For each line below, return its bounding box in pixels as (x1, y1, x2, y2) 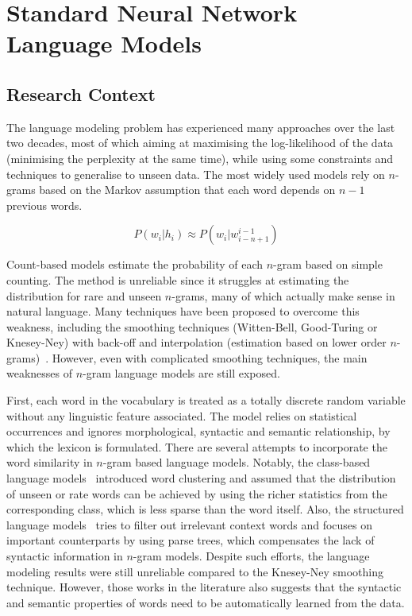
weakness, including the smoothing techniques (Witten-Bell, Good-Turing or (6, 318, 378, 335)
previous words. (6, 196, 83, 213)
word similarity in (6, 454, 93, 471)
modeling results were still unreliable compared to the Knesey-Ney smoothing (6, 563, 383, 579)
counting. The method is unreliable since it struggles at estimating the (6, 271, 349, 288)
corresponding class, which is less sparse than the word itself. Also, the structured (6, 501, 404, 517)
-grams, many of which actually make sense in (171, 287, 395, 304)
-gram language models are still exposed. (83, 365, 280, 382)
